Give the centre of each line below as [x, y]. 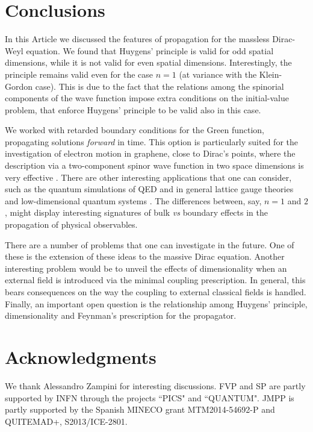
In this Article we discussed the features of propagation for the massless [137, 39]
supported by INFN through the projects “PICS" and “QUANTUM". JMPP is [150, 397]
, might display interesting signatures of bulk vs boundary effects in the [136, 212]
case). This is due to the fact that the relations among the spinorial [160, 86]
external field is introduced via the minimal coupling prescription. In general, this [155, 280]
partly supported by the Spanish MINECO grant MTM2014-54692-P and [140, 409]
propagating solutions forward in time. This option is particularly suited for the [152, 141]
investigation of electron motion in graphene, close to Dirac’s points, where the [150, 153]
